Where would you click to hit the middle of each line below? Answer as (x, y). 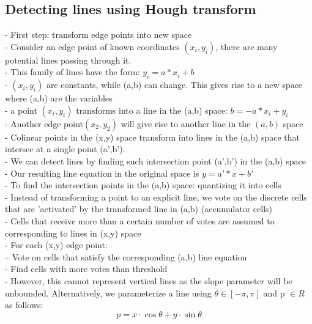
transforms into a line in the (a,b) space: (152, 110)
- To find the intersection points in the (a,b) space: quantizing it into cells (143, 185)
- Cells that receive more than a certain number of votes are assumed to (140, 220)
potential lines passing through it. (68, 60)
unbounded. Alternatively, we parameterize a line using (108, 293)
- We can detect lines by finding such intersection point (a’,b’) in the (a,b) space (155, 160)
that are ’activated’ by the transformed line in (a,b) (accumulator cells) (139, 209)
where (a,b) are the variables (59, 98)
